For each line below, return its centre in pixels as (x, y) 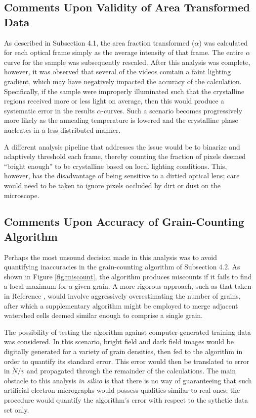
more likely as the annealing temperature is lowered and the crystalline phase (121, 120)
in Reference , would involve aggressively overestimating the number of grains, (122, 296)
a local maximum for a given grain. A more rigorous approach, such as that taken (128, 286)
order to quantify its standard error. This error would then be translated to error (127, 361)
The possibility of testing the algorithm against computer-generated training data (128, 332)
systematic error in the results (49, 110)
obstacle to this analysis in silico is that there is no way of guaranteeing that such (128, 380)
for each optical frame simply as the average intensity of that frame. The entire (124, 52)
